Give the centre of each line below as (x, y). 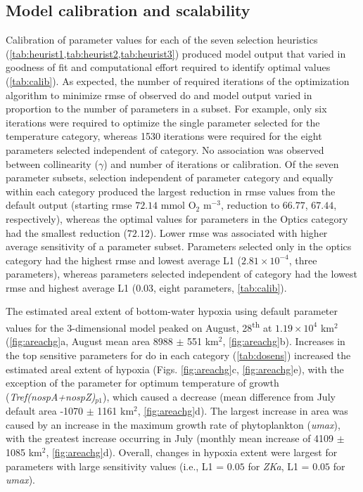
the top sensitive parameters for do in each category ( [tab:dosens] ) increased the (178, 355)
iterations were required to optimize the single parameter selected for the (163, 122)
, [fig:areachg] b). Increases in (284, 341)
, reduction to (250, 205)
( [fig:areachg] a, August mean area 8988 (89, 341)
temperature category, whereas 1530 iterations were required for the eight (164, 136)
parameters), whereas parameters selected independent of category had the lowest (181, 274)
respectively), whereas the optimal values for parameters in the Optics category (177, 218)
